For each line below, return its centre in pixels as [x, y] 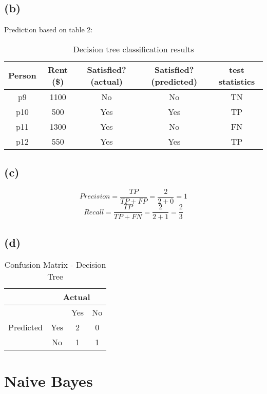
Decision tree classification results [133, 49]
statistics [237, 81]
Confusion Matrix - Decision [55, 265]
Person [22, 75]
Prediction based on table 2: [49, 29]
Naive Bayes [49, 380]
